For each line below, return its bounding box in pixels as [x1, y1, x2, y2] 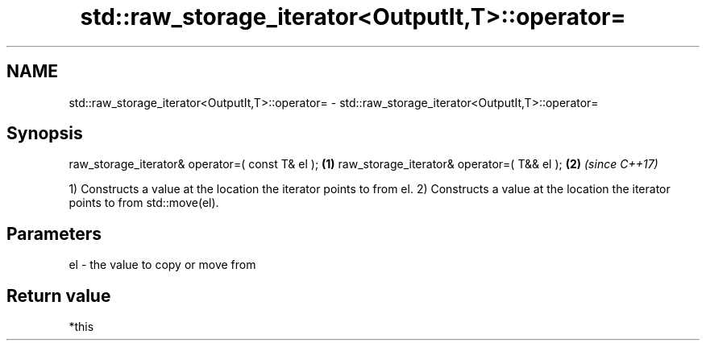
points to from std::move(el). [69, 196, 219, 210]
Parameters [6, 223, 102, 244]
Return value [6, 285, 111, 306]
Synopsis [6, 123, 83, 144]
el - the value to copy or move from [69, 258, 256, 272]
